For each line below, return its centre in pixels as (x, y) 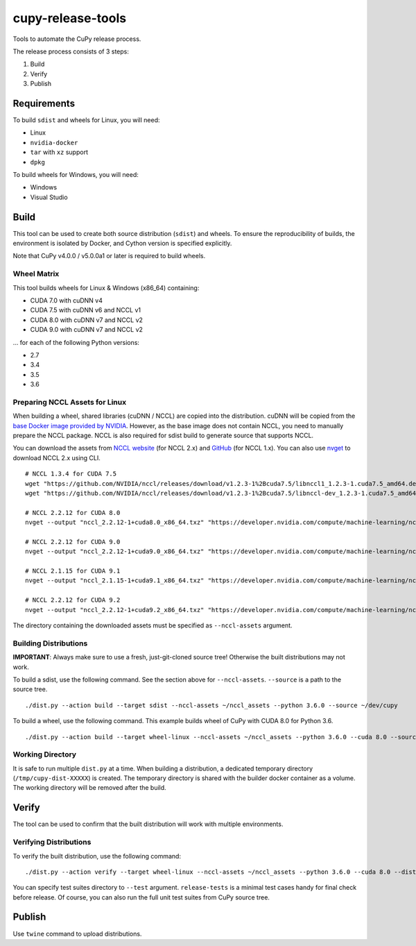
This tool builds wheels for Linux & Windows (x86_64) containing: (106, 287)
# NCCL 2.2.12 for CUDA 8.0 (73, 513)
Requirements (44, 103)
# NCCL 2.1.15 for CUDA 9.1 (73, 571)
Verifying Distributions (52, 842)
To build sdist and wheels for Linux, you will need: (86, 120)
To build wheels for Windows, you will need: (76, 174)
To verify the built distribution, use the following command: (97, 856)
